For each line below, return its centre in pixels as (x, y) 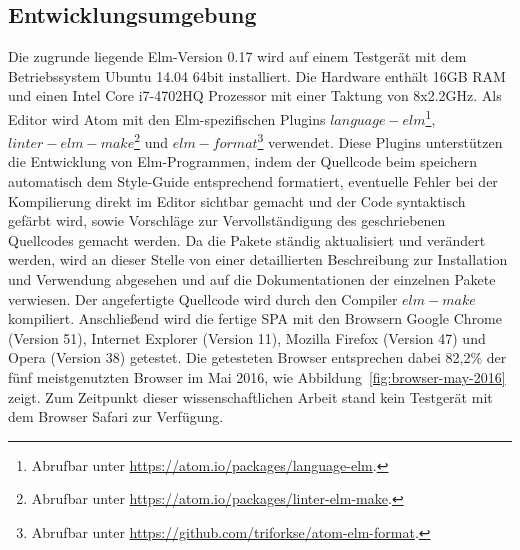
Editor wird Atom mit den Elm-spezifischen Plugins (167, 118)
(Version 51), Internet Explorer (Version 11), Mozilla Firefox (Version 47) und (247, 337)
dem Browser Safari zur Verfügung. (116, 416)
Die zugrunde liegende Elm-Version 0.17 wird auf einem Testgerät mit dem (237, 56)
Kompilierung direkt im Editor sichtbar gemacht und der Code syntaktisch (237, 200)
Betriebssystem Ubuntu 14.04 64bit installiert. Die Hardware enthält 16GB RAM (257, 75)
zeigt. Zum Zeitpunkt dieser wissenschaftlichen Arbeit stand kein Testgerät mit (250, 396)
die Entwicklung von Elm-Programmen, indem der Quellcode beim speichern (243, 161)
